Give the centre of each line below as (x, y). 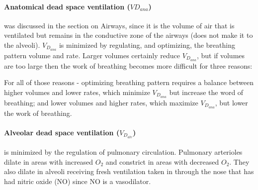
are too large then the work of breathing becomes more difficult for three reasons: (128, 65)
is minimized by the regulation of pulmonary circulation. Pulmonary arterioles (123, 152)
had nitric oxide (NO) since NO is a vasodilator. (78, 181)
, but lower (231, 102)
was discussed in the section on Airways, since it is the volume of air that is (119, 25)
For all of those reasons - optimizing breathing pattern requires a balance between (129, 82)
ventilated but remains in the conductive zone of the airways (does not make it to (129, 35)
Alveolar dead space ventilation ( (62, 132)
